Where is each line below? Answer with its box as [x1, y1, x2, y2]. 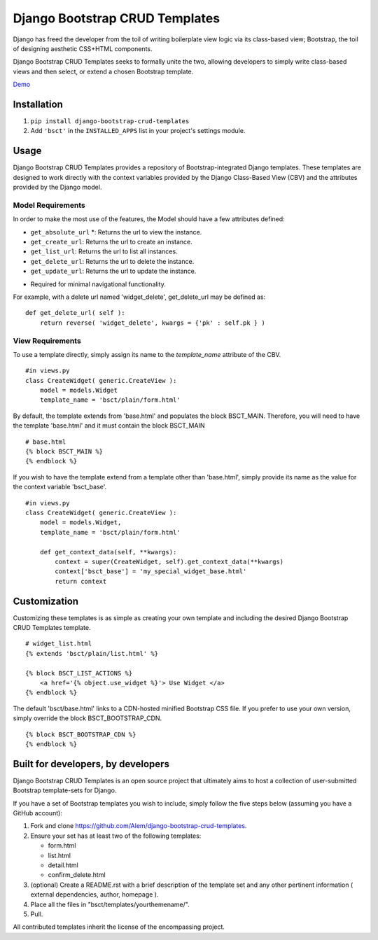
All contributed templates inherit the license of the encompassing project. [13, 923, 225, 931]
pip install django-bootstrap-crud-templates [30, 118, 190, 125]
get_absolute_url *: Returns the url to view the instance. [30, 227, 202, 236]
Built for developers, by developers [13, 758, 169, 770]
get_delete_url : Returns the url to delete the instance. [30, 257, 195, 265]
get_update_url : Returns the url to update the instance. [30, 267, 197, 276]
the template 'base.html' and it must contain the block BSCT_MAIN [13, 421, 205, 430]
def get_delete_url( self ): [25, 309, 125, 317]
